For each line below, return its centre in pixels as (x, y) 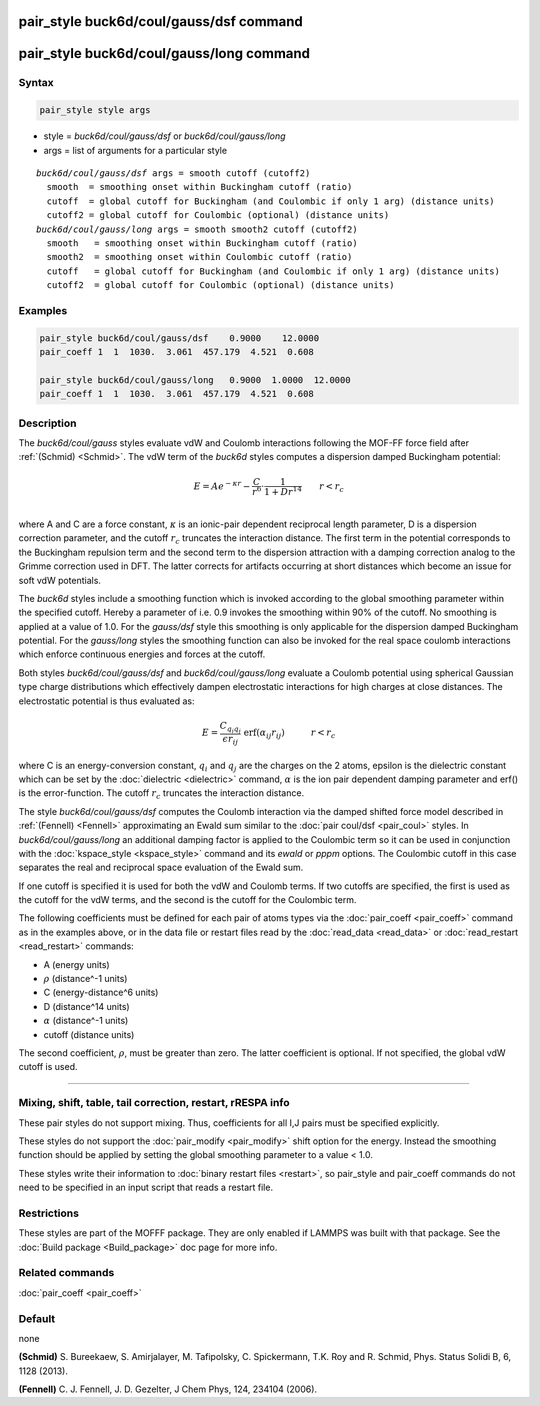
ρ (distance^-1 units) (85, 979)
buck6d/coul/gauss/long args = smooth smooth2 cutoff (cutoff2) (197, 229)
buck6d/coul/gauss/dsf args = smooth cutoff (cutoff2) (173, 173)
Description (47, 423)
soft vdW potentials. (60, 580)
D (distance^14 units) (86, 1006)
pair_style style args (95, 110)
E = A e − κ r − (222, 485)
